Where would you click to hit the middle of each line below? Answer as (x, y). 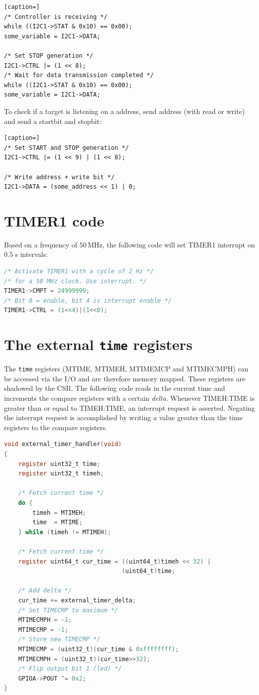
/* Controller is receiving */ (56, 17)
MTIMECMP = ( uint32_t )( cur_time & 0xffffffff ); (98, 649)
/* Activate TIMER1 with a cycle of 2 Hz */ (79, 271)
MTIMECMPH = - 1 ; (45, 620)
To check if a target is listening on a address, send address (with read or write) (125, 111)
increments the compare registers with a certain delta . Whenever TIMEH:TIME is (129, 398)
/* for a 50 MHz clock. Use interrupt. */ (75, 281)
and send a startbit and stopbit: (53, 121)
